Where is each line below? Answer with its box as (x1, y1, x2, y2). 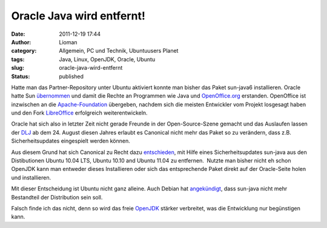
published (59, 73, 84, 80)
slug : (11, 64, 24, 72)
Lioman (59, 38, 78, 45)
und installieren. (11, 173, 51, 181)
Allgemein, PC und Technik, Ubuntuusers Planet (59, 47, 179, 55)
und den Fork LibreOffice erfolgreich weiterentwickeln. (11, 109, 148, 116)
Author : (11, 38, 31, 45)
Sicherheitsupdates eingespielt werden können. (11, 137, 130, 145)
